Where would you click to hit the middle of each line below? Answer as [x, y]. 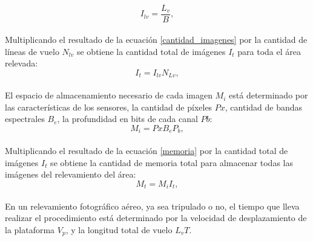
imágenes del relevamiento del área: [71, 174]
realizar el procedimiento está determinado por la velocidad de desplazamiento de [156, 218]
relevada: [21, 63]
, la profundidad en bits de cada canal [127, 119]
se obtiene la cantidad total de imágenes [151, 51]
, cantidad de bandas [264, 107]
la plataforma [30, 229]
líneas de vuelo [32, 51]
